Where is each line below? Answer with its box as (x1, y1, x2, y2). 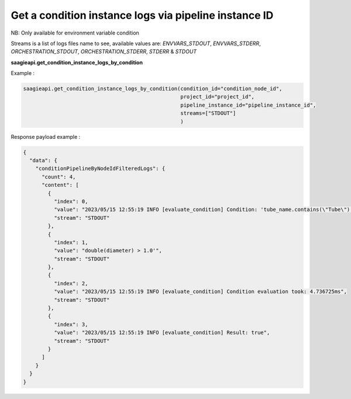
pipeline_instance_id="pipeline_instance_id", (180, 101, 316, 108)
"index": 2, (53, 280, 88, 287)
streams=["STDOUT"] (180, 110, 236, 117)
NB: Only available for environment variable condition (11, 29, 140, 36)
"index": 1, (53, 239, 88, 245)
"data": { (29, 157, 58, 164)
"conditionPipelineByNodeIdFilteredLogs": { (35, 165, 166, 172)
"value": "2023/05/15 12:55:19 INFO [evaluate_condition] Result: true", (53, 329, 270, 336)
